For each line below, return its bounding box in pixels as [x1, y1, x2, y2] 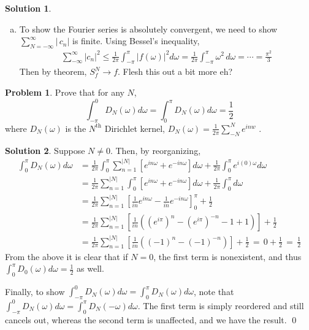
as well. [77, 262, 104, 275]
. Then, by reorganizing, [110, 144, 201, 156]
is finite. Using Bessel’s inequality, [72, 34, 200, 47]
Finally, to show [5, 285, 65, 297]
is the [65, 121, 86, 134]
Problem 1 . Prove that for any [5, 85, 124, 98]
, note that [194, 285, 234, 297]
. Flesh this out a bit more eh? [118, 65, 233, 78]
